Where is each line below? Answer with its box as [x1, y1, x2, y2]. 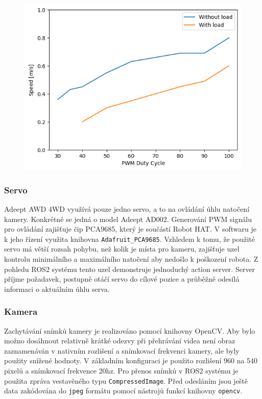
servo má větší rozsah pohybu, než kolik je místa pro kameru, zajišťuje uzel [4, 243, 240, 254]
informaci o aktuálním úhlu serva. [4, 283, 110, 294]
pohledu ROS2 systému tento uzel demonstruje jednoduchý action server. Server [4, 263, 255, 274]
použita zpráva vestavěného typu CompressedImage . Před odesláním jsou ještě [4, 375, 248, 386]
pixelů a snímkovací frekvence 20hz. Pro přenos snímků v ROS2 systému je [4, 365, 239, 376]
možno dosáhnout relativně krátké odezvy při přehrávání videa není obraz [4, 335, 235, 346]
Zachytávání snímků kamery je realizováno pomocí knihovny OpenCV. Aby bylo [4, 325, 255, 336]
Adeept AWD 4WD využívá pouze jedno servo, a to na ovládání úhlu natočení [4, 204, 250, 214]
